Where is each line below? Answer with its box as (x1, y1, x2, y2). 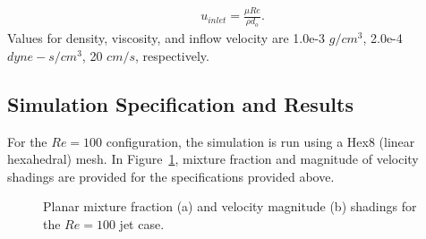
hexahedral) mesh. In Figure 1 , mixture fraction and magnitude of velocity (7, 149, 419, 168)
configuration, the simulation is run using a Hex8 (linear (106, 132, 415, 150)
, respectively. (135, 46, 209, 64)
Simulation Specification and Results (7, 90, 354, 117)
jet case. (119, 214, 165, 233)
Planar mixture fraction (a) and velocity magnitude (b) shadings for (43, 197, 417, 216)
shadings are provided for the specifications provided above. (7, 166, 335, 185)
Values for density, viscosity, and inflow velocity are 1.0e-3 (7, 29, 326, 47)
